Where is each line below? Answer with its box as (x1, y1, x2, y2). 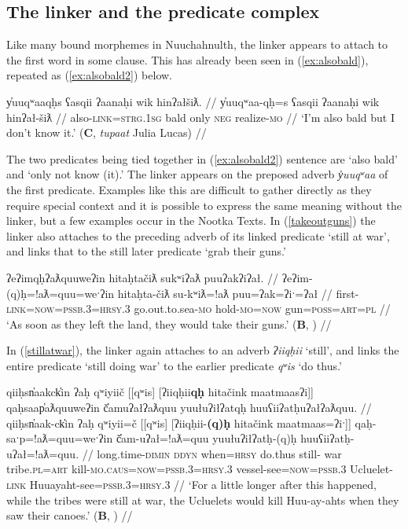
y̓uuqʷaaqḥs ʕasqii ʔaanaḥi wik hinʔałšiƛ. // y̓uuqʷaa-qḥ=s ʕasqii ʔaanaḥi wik (6, 93, 380, 109)
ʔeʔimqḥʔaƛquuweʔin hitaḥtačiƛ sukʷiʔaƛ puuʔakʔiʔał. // (6, 269, 279, 285)
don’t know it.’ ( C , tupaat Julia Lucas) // (6, 124, 207, 141)
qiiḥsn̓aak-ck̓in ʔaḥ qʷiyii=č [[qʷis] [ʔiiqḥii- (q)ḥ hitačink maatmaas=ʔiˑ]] (6, 414, 351, 431)
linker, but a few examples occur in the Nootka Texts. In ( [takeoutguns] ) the (6, 212, 376, 229)
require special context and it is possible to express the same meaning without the (6, 197, 402, 213)
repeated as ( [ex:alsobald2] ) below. (6, 67, 172, 83)
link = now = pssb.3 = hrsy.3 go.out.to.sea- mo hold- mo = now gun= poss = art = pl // (6, 300, 391, 317)
